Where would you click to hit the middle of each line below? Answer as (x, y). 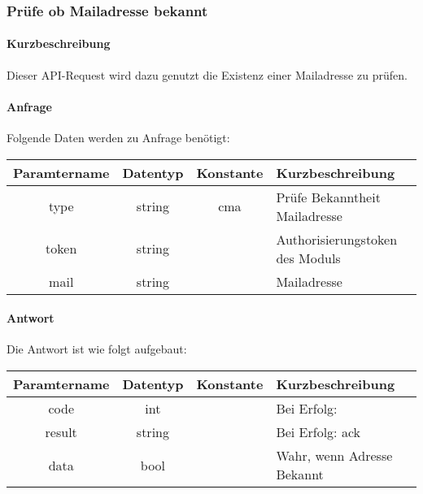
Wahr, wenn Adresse (334, 456)
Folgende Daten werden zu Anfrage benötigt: (118, 138)
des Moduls (308, 258)
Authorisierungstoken (337, 239)
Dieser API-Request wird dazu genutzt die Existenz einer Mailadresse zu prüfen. (207, 74)
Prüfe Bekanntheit (328, 197)
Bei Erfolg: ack (318, 432)
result (61, 432)
